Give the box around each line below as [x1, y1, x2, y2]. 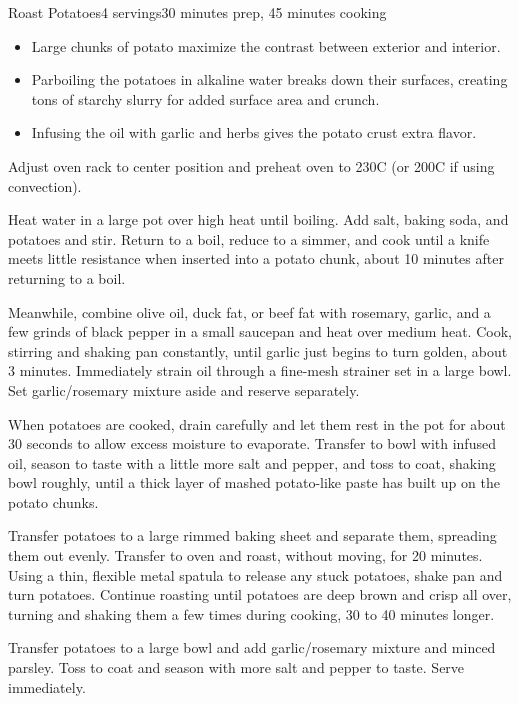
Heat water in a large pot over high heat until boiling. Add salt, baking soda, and [8, 209, 509, 230]
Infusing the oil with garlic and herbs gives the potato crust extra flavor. [31, 122, 477, 143]
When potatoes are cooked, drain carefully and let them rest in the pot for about [8, 413, 506, 434]
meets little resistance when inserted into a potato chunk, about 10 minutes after [8, 248, 504, 269]
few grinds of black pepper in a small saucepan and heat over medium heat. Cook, [8, 321, 512, 342]
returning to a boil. [8, 267, 126, 288]
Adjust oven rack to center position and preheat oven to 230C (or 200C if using [8, 155, 495, 176]
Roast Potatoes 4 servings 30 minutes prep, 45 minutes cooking [8, 2, 387, 22]
